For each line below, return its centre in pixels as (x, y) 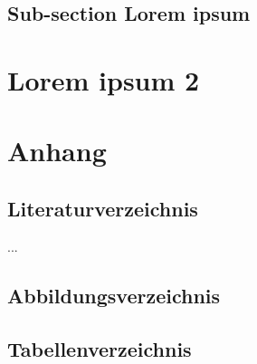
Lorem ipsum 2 (104, 79)
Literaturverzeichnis (103, 208)
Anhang (57, 151)
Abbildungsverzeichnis (114, 295)
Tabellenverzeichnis (100, 348)
